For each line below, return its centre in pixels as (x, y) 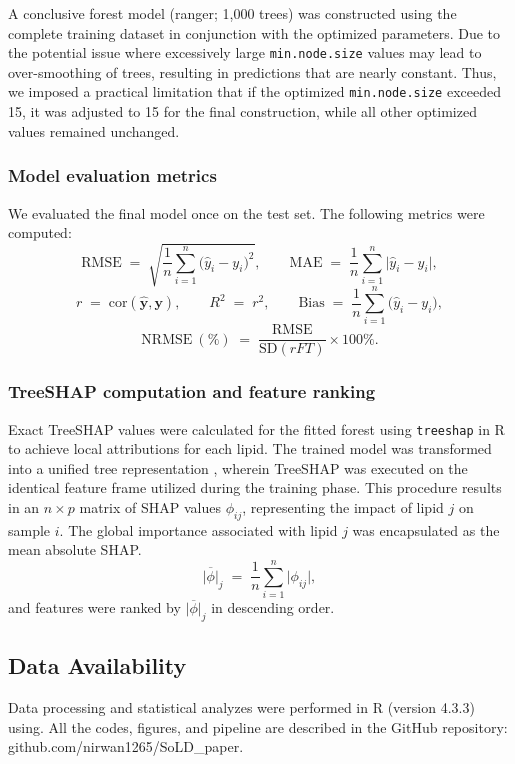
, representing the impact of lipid (343, 507)
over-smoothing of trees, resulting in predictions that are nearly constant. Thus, (252, 71)
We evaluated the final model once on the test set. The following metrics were (246, 212)
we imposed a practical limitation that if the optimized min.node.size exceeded (254, 91)
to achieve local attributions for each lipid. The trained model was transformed (250, 448)
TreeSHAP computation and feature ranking (192, 391)
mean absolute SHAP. (75, 549)
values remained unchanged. (94, 130)
